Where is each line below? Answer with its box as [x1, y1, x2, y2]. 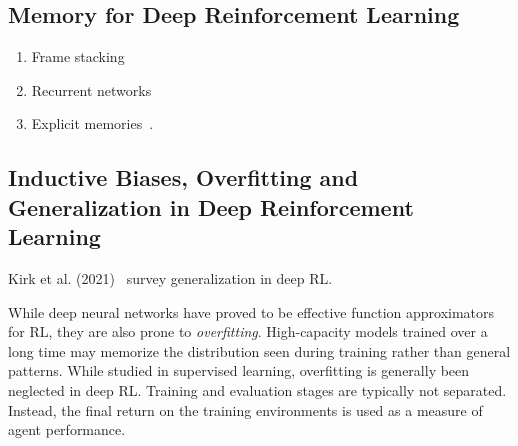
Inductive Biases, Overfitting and [8, 162, 359, 193]
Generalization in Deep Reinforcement [8, 191, 414, 222]
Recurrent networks [31, 79, 152, 100]
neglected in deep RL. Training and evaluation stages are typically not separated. [8, 379, 507, 400]
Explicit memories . [31, 113, 154, 134]
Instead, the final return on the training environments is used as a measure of [8, 399, 483, 420]
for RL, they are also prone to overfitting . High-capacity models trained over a [8, 321, 488, 342]
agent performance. [8, 419, 126, 440]
